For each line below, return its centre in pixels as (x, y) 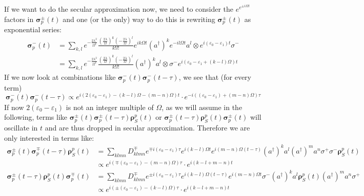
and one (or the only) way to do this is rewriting (139, 19)
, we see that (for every (215, 77)
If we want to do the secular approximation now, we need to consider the (119, 9)
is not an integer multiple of (110, 107)
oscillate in (21, 128)
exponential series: (33, 29)
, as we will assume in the (202, 107)
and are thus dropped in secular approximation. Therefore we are (147, 128)
